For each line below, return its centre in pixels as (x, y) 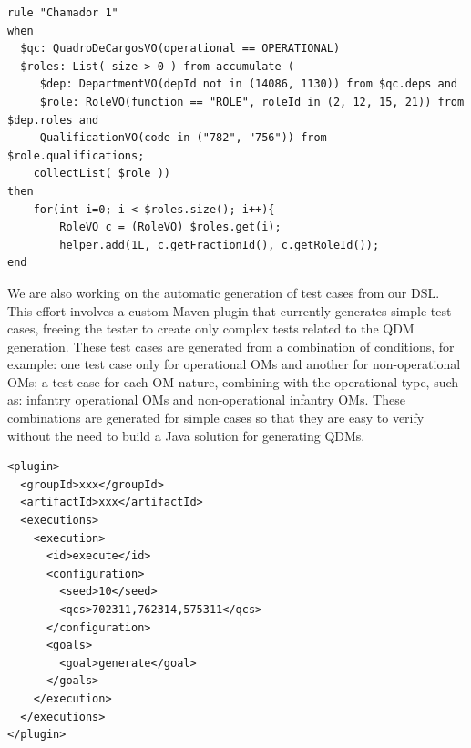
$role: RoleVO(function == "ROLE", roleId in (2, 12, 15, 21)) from (252, 102)
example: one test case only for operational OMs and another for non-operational (234, 364)
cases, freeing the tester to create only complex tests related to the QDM (211, 328)
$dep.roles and (53, 120)
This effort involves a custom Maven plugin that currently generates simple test (230, 310)
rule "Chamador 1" (63, 13)
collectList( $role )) (102, 174)
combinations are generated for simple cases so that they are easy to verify (216, 418)
